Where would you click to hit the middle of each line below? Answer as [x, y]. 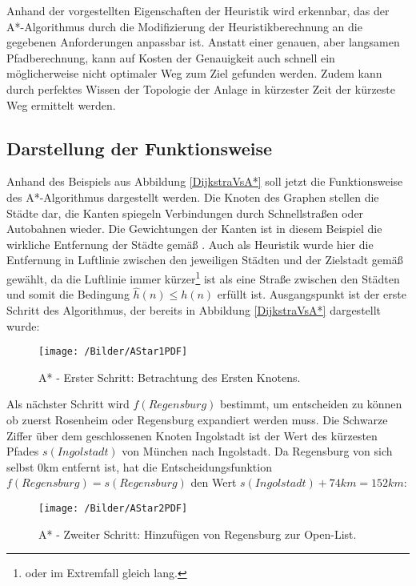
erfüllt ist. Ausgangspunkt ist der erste [312, 294]
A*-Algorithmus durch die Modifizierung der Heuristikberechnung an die [184, 26]
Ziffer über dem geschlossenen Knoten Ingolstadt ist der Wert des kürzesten [192, 435]
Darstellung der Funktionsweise [140, 148]
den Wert [214, 482]
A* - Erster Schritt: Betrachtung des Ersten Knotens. [170, 377]
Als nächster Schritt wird [68, 404]
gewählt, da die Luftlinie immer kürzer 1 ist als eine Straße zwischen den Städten [203, 277]
